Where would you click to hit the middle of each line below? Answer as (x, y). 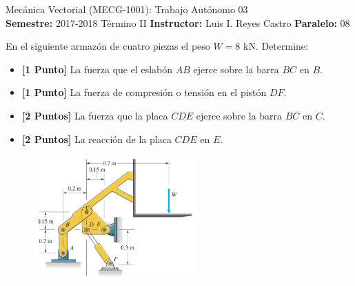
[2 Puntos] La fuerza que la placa (95, 115)
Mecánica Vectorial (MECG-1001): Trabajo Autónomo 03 (127, 9)
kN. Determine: (276, 46)
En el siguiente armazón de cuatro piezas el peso (108, 46)
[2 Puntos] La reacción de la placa (97, 139)
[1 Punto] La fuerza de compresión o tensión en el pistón (144, 92)
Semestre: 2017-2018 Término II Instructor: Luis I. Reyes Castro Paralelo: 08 (178, 22)
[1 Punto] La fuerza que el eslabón (97, 69)
